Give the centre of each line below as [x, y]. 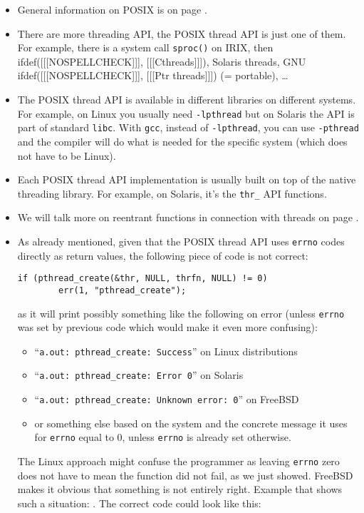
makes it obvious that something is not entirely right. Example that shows [180, 489]
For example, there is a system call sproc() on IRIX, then [145, 47]
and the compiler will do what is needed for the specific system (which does [182, 141]
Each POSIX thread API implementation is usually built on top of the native [187, 179]
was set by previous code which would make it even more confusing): [167, 327]
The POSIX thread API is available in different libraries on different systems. [187, 100]
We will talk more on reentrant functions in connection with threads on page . [188, 217]
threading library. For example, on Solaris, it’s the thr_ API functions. [172, 193]
